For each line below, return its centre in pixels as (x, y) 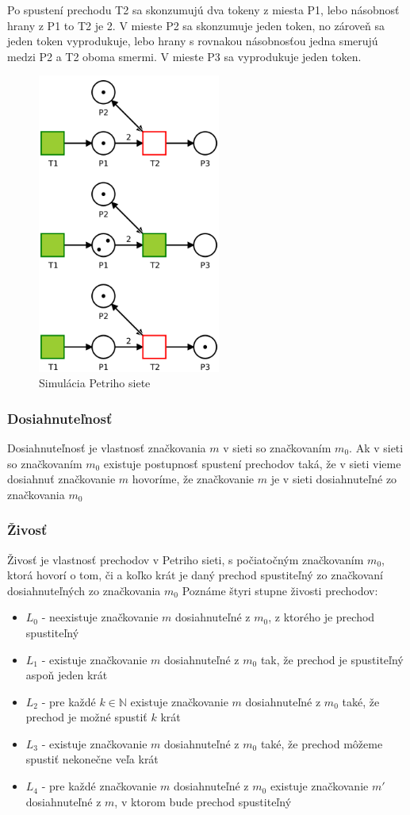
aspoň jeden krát (67, 675)
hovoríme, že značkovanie (193, 479)
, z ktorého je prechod (322, 617)
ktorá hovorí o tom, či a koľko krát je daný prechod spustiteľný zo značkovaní (195, 575)
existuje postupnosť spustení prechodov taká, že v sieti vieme (252, 463)
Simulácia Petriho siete (95, 383)
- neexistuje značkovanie (100, 617)
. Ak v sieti (376, 447)
